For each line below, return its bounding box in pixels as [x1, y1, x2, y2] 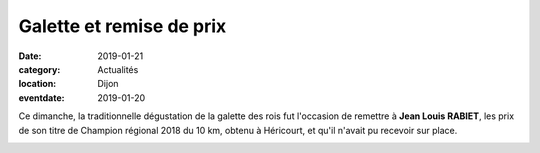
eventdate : [18, 91, 65, 104]
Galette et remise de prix [18, 15, 227, 37]
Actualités [97, 63, 139, 75]
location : [18, 78, 57, 90]
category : [18, 63, 61, 75]
